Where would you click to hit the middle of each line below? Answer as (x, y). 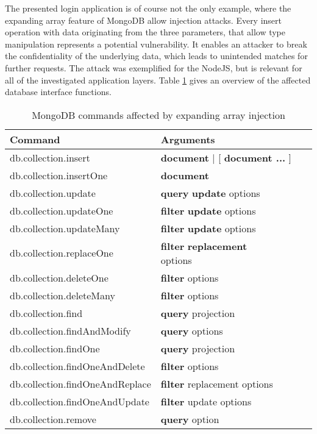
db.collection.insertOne (59, 175)
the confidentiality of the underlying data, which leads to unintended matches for (156, 56)
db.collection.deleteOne (59, 277)
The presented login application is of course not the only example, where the (148, 8)
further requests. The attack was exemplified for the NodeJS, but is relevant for (154, 67)
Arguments (188, 139)
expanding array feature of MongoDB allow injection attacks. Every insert (144, 20)
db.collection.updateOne (62, 210)
